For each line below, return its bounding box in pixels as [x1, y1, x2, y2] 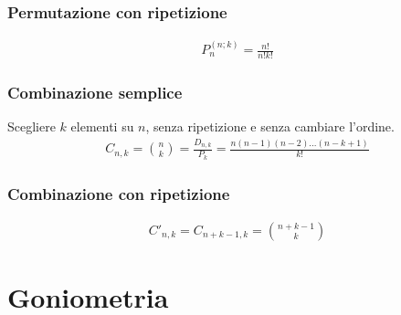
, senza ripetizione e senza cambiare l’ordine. [145, 117, 395, 136]
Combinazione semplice [7, 80, 183, 103]
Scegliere [7, 117, 56, 136]
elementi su [70, 117, 134, 136]
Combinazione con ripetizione [7, 182, 230, 205]
